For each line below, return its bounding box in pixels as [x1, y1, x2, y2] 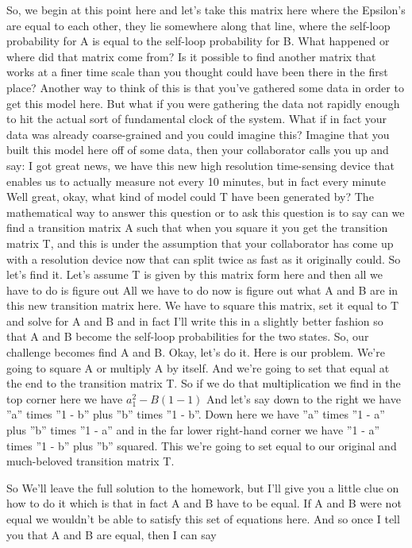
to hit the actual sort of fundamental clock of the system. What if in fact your [6, 110, 387, 127]
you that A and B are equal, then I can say [6, 526, 217, 542]
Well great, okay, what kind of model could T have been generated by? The [6, 188, 374, 205]
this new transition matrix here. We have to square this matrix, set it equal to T [6, 297, 399, 314]
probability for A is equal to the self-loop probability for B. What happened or [6, 33, 390, 49]
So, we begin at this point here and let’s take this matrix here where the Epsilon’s [6, 2, 406, 17]
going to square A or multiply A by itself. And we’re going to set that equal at [6, 359, 390, 376]
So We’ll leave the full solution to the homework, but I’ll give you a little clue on [6, 479, 399, 496]
